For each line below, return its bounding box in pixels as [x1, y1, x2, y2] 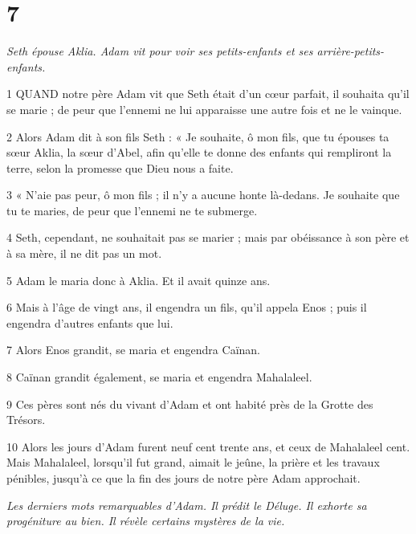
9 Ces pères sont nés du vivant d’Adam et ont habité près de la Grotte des [6, 395, 373, 412]
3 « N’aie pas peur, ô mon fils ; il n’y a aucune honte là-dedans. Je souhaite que [6, 186, 400, 203]
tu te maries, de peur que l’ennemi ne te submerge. [6, 202, 258, 218]
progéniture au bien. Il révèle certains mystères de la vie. [6, 512, 285, 529]
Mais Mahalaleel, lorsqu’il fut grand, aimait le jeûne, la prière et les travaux [6, 454, 380, 471]
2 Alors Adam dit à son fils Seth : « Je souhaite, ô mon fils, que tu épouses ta [6, 128, 389, 145]
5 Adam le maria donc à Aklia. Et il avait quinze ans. [6, 271, 271, 288]
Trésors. [6, 411, 46, 428]
